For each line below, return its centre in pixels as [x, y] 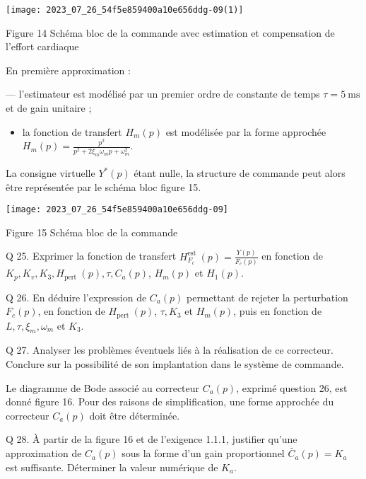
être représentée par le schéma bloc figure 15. [104, 186]
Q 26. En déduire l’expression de [76, 297]
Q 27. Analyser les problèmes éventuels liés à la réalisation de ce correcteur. [170, 350]
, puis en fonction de [278, 311]
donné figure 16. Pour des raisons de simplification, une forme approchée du [170, 402]
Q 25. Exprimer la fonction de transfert [91, 256]
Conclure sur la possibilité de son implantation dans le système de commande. [175, 364]
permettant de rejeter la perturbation [267, 297]
